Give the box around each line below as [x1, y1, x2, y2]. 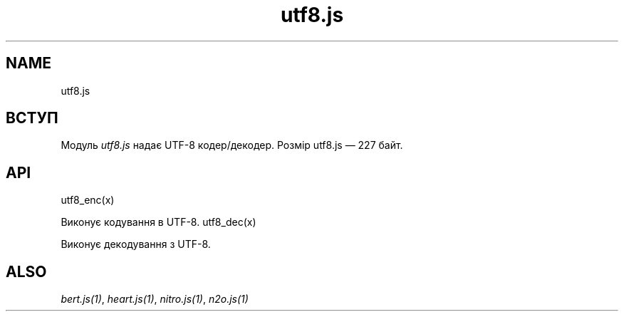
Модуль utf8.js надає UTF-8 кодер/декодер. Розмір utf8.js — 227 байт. [61, 139, 403, 152]
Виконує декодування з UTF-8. [61, 238, 211, 251]
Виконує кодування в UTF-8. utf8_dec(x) [61, 216, 256, 229]
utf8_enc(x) [61, 194, 115, 207]
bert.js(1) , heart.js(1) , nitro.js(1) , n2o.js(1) [61, 293, 249, 306]
